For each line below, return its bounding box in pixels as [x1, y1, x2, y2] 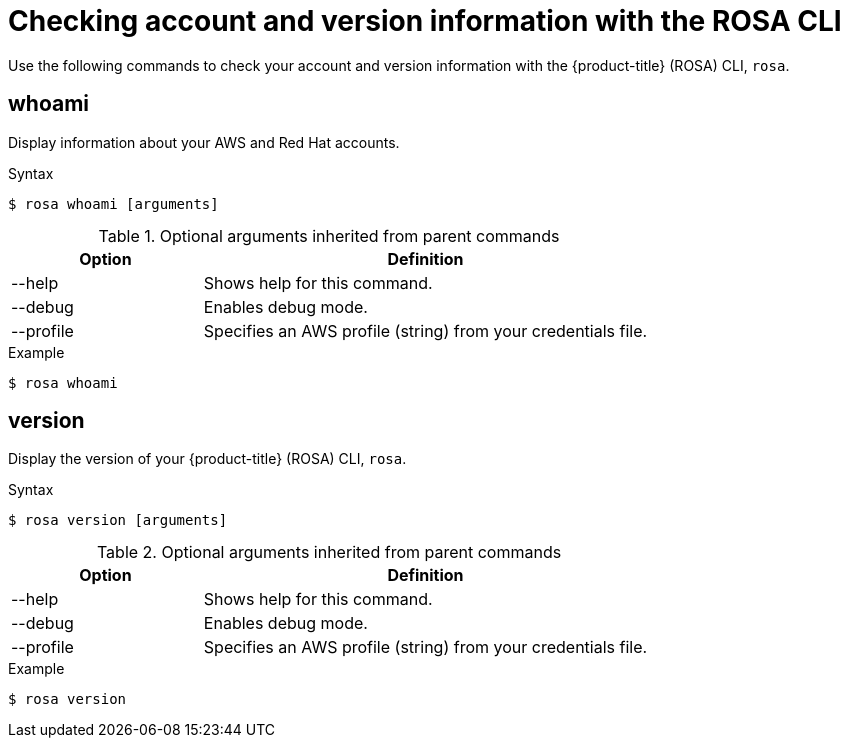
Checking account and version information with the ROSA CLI [8, 4, 842, 38]
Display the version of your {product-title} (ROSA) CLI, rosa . [8, 450, 407, 468]
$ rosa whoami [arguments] [8, 195, 219, 212]
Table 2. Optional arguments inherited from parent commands [96, 542, 562, 563]
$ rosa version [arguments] [8, 512, 228, 529]
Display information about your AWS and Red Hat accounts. [8, 133, 400, 151]
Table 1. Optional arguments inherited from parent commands [98, 225, 560, 246]
